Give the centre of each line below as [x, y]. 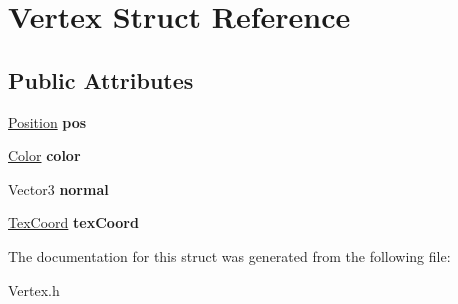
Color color [44, 155]
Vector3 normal [58, 188]
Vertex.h [34, 289]
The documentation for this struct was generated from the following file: [229, 255]
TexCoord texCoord [73, 222]
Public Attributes [101, 79]
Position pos [47, 121]
